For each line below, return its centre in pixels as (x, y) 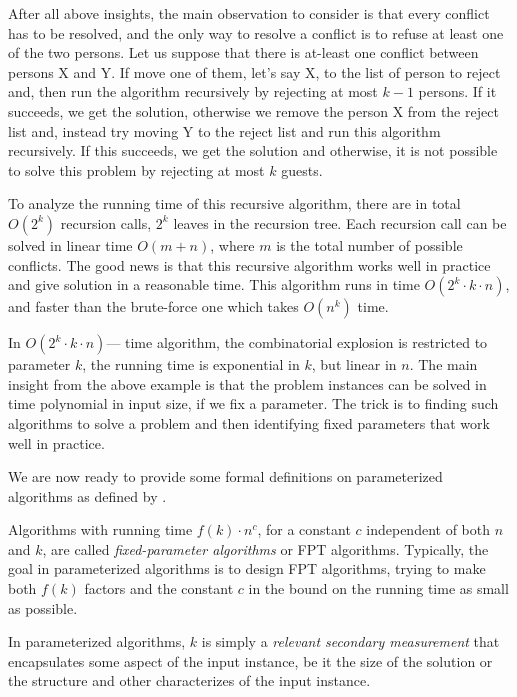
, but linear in (354, 364)
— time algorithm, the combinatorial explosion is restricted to (297, 342)
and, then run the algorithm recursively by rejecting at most (193, 91)
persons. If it (457, 91)
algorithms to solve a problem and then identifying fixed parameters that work (249, 422)
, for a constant (304, 529)
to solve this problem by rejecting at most (136, 169)
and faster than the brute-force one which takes (153, 306)
